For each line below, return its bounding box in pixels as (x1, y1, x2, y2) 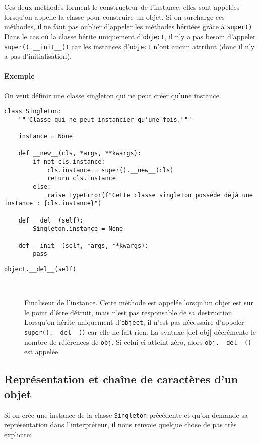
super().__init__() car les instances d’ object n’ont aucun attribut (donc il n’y (4, 41, 255, 51)
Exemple (4, 70, 35, 81)
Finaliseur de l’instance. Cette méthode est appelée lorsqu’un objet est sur (24, 297, 253, 308)
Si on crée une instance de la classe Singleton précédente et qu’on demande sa (4, 409, 248, 420)
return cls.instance (47, 175, 116, 182)
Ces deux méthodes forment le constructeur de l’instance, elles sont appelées (4, 2, 240, 12)
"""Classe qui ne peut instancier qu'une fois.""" (18, 116, 192, 123)
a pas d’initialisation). (4, 51, 72, 61)
